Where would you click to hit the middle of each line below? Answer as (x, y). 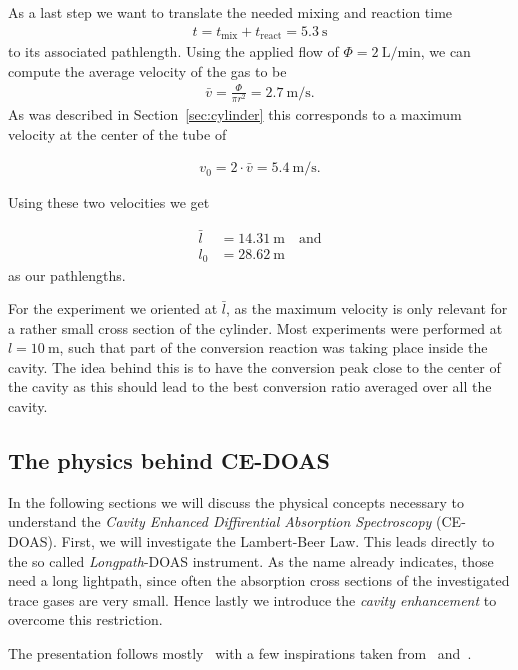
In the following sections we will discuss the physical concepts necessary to (236, 501)
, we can (445, 51)
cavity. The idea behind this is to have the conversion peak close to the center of (254, 366)
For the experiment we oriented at (113, 308)
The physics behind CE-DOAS (169, 460)
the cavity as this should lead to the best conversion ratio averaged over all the (250, 386)
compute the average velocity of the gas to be (147, 70)
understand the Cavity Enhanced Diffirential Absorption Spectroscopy (220, 521)
